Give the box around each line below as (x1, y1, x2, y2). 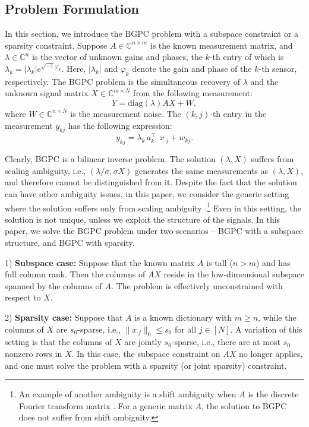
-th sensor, (258, 62, 297, 74)
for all (174, 322, 197, 335)
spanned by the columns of (5, 279, 102, 292)
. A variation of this (230, 322, 302, 335)
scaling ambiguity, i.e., (5, 164, 86, 176)
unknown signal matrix (5, 87, 89, 99)
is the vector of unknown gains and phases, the (31, 50, 203, 63)
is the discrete (248, 388, 299, 400)
